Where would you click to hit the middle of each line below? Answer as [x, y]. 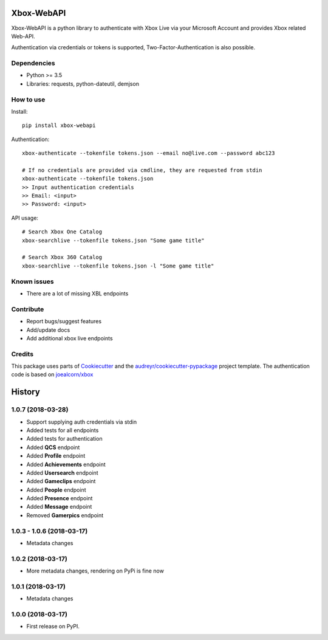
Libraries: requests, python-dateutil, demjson [83, 84]
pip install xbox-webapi [59, 126]
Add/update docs [48, 330]
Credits [22, 354]
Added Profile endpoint [56, 456]
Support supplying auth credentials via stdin [81, 422]
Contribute [28, 309]
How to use [28, 99]
